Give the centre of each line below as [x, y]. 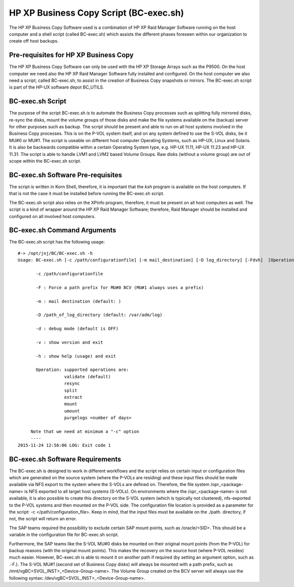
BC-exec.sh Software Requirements [65, 459]
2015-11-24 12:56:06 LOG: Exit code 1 [64, 445]
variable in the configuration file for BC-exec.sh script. [64, 535]
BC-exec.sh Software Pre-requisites [66, 175]
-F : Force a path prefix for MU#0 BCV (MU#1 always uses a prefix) [120, 287]
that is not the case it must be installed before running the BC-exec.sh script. [87, 194]
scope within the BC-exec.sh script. [45, 161]
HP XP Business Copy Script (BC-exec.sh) [97, 13]
